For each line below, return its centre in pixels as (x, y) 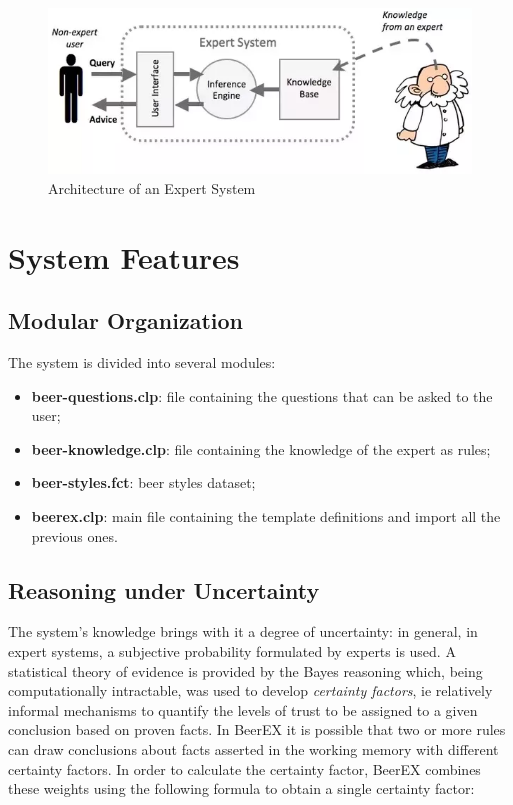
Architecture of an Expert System (152, 187)
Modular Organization (126, 320)
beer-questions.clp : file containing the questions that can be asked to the (262, 395)
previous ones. (74, 535)
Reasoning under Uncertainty (164, 589)
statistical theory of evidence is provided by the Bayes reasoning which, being (245, 670)
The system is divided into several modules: (142, 361)
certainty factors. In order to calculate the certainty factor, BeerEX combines (244, 768)
